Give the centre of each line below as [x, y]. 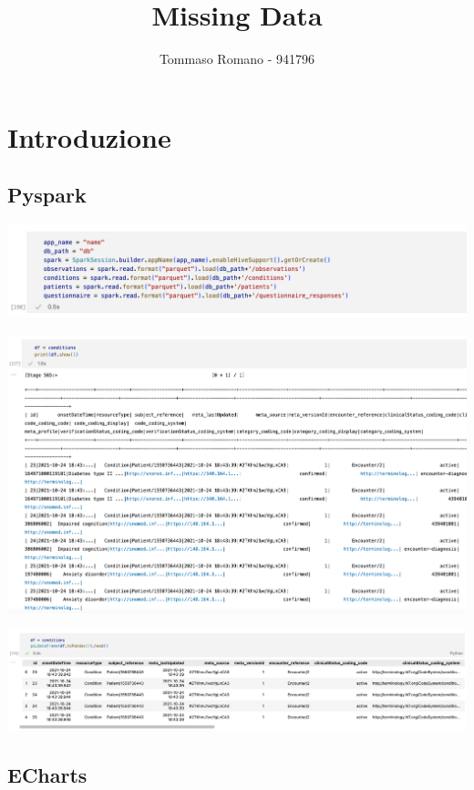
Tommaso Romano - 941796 [237, 59]
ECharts [47, 774]
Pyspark [47, 195]
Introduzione [89, 136]
